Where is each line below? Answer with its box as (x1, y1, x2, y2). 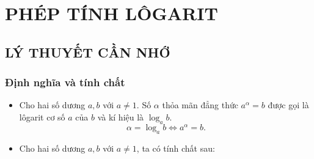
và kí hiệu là (97, 110, 144, 123)
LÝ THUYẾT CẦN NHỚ (5, 42, 170, 61)
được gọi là (268, 98, 309, 111)
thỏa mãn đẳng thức (162, 98, 238, 111)
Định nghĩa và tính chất (5, 75, 125, 90)
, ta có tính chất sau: (136, 141, 215, 154)
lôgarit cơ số (19, 110, 65, 123)
